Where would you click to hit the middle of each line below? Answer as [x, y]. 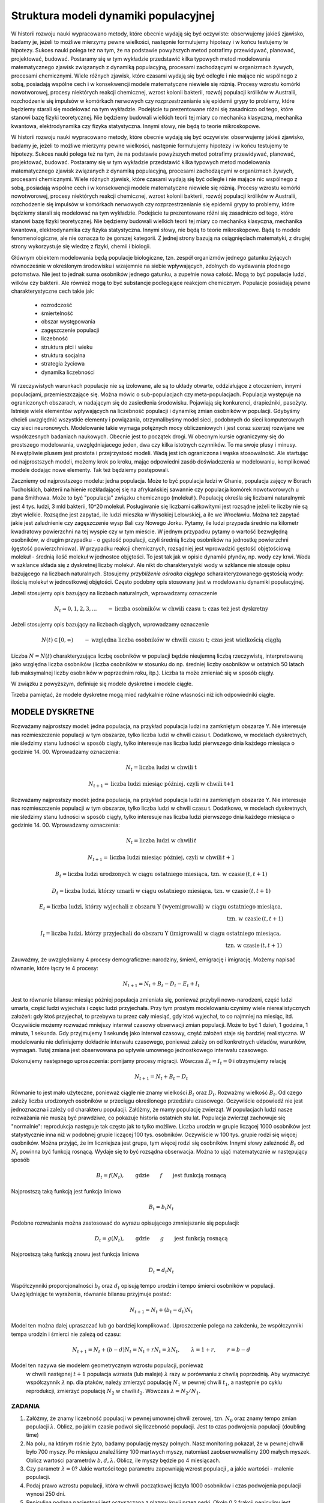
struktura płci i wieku [67, 347]
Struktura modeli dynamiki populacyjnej [113, 16]
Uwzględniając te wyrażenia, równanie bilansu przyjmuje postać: [91, 1294]
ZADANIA [25, 1406]
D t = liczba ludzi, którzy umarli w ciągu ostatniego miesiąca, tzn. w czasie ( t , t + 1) [161, 892]
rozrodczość [57, 305]
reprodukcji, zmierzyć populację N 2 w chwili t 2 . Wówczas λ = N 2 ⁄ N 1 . [113, 1391]
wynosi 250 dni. [46, 1494]
